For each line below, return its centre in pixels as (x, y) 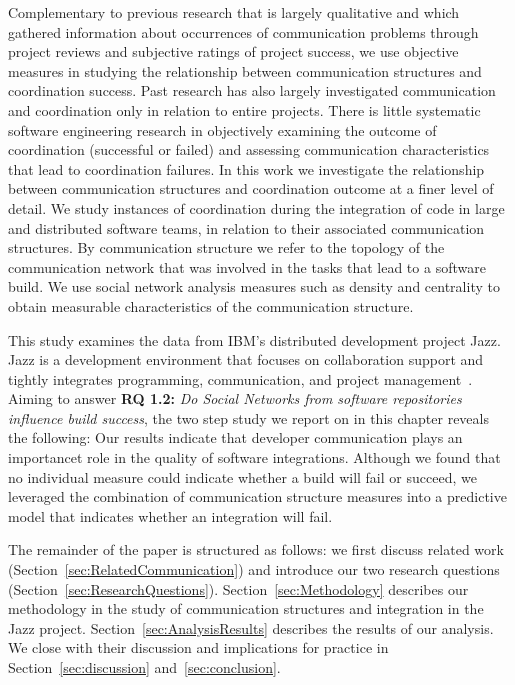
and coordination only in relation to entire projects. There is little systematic (244, 109)
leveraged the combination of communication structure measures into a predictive (257, 496)
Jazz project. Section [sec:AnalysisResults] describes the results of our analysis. (251, 627)
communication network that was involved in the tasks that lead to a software (247, 266)
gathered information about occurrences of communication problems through (243, 31)
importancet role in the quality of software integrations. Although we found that (254, 457)
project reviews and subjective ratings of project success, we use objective (233, 51)
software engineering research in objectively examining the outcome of (222, 129)
